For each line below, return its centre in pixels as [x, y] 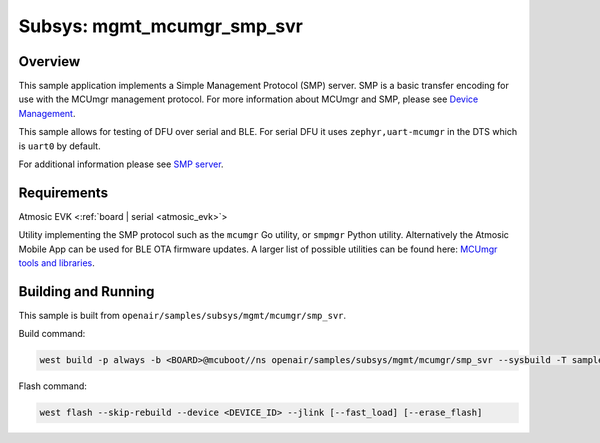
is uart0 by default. [59, 146]
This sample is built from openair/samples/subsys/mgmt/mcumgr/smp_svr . [182, 315]
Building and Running [86, 291]
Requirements [63, 192]
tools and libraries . [56, 263]
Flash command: [52, 386]
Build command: [52, 334]
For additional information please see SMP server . [121, 164]
